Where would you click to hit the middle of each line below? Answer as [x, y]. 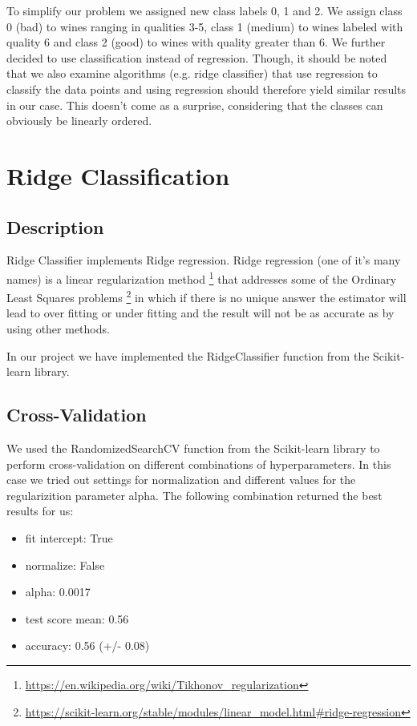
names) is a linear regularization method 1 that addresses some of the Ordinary [202, 277]
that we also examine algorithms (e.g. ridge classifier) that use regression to [192, 73]
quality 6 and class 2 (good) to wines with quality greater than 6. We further [196, 42]
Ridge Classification [118, 175]
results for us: [40, 511]
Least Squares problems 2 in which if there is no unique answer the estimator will [206, 296]
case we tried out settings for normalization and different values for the [181, 480]
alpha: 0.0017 [58, 592]
